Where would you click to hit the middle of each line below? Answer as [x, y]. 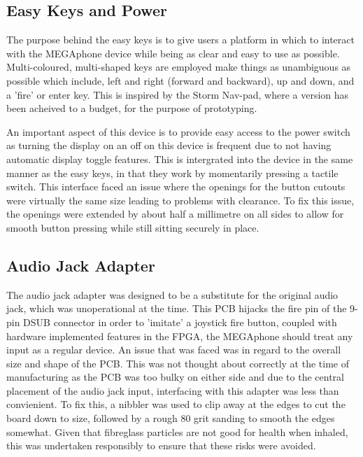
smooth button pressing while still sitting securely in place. [133, 227]
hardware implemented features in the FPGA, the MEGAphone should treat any [180, 336]
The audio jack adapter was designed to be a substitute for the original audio [172, 294]
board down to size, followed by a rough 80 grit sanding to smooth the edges [171, 418]
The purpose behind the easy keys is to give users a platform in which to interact [180, 40]
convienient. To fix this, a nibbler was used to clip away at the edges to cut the [176, 404]
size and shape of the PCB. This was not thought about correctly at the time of [178, 363]
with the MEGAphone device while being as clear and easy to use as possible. [173, 53]
